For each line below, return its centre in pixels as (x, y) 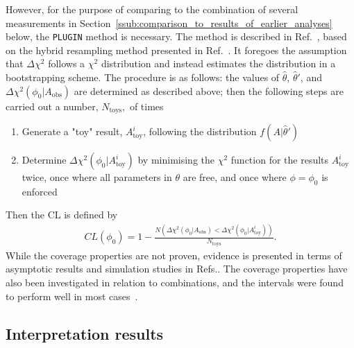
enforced (40, 191)
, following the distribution (200, 131)
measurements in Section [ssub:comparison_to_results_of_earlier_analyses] (169, 23)
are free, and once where (235, 177)
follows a (67, 63)
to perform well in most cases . (72, 296)
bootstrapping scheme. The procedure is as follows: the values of (143, 77)
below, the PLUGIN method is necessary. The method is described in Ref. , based (176, 36)
